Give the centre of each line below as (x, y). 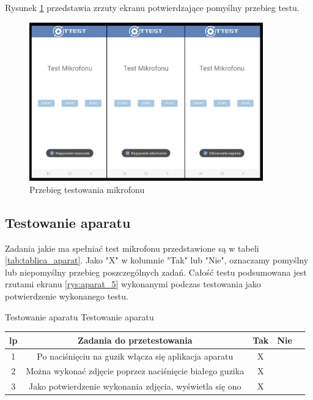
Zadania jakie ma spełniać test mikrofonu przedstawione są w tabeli (132, 248)
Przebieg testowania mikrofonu (87, 189)
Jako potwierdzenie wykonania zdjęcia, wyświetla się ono (135, 386)
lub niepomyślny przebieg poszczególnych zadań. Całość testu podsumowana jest (156, 272)
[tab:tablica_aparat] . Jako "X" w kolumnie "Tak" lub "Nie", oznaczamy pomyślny (157, 260)
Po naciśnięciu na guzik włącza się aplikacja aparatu (135, 356)
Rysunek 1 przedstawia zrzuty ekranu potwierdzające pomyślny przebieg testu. (152, 7)
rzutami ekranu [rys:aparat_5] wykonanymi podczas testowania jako (133, 284)
